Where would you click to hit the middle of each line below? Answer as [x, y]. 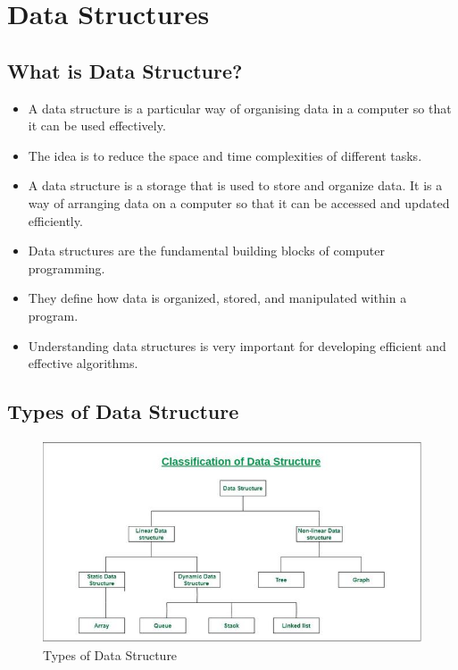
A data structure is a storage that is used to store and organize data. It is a [235, 185]
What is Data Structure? [125, 70]
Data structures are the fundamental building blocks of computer [207, 251]
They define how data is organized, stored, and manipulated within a [217, 298]
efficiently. [55, 220]
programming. [67, 268]
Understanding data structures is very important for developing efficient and [237, 345]
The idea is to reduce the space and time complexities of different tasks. [225, 155]
